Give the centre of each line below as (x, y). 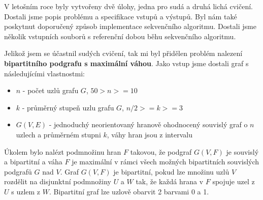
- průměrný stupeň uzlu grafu (68, 107)
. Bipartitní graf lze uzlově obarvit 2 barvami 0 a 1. (129, 191)
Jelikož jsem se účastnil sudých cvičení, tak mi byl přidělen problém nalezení (123, 53)
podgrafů (18, 171)
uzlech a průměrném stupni (58, 134)
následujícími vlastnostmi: (44, 73)
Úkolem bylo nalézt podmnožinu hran (63, 151)
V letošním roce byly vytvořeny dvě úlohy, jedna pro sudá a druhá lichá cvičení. (128, 6)
